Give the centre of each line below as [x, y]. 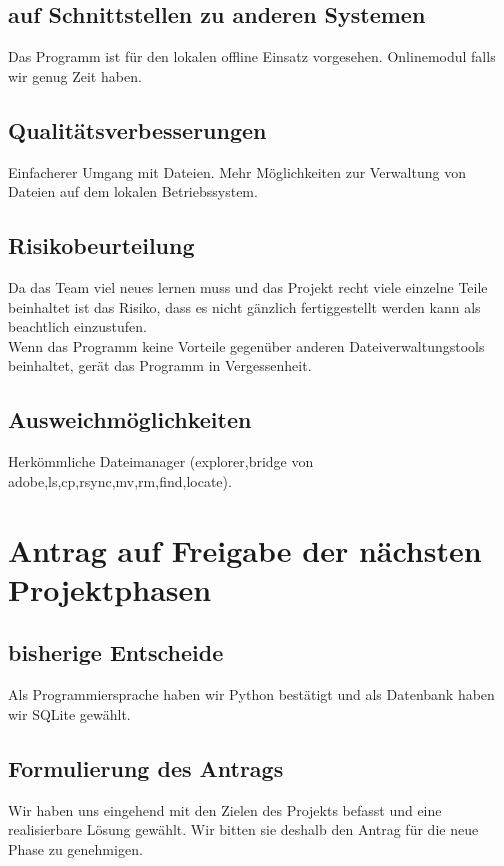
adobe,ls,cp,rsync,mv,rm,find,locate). [120, 480]
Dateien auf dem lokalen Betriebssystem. [133, 191]
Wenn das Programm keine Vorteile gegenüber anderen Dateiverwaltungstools [246, 345]
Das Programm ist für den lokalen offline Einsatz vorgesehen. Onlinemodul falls [252, 56]
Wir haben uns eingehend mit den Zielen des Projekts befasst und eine [225, 809]
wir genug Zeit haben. [75, 75]
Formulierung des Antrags [146, 767]
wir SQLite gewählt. [69, 713]
